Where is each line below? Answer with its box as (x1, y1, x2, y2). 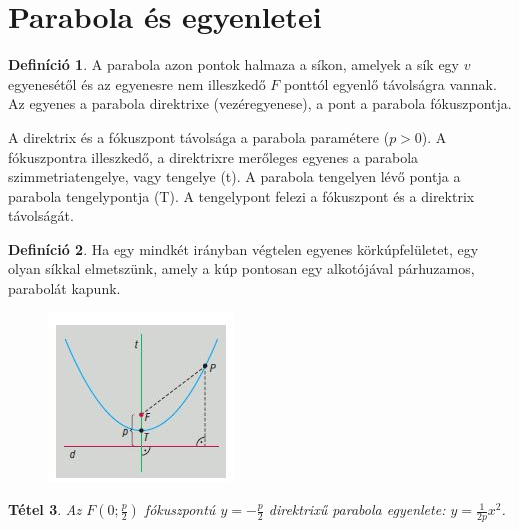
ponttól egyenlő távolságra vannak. (284, 73, 497, 94)
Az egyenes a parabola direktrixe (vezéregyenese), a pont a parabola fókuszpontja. (8, 93, 512, 114)
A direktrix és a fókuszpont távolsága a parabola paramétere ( (8, 126, 390, 147)
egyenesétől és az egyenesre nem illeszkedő (8, 73, 266, 94)
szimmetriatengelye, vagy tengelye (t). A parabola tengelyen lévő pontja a (8, 166, 461, 187)
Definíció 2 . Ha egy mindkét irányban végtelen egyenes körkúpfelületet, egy (8, 238, 479, 259)
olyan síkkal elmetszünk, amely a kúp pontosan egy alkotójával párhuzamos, (8, 258, 475, 279)
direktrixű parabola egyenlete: (268, 499, 446, 520)
